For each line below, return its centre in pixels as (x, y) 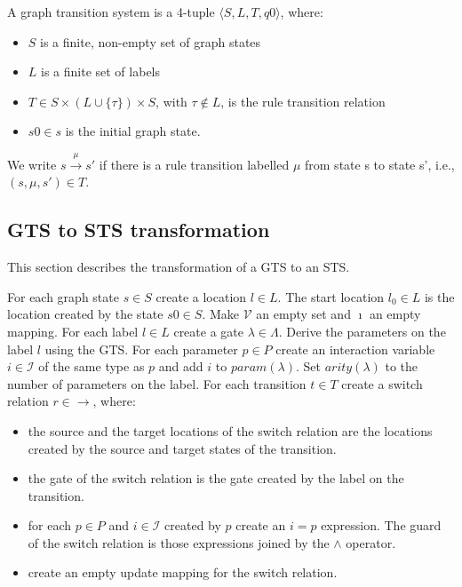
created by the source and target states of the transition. (182, 448)
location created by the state (85, 314)
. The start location (331, 296)
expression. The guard (381, 525)
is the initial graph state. (133, 131)
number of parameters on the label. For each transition (157, 383)
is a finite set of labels (100, 71)
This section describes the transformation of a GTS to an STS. (179, 267)
